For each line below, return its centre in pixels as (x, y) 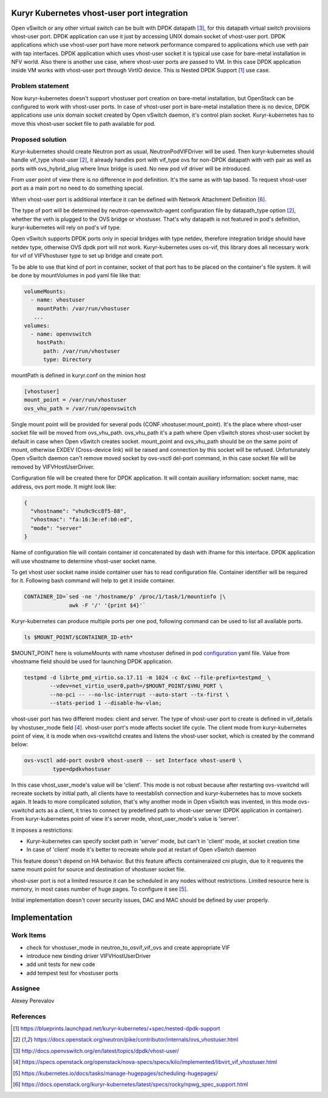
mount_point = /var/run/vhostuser (75, 400)
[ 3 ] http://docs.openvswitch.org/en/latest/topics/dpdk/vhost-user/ (96, 1051)
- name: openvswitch (61, 334)
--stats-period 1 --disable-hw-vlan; (106, 703)
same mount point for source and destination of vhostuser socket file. (98, 869)
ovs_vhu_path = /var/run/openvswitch (80, 408)
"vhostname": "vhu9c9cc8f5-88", (79, 511)
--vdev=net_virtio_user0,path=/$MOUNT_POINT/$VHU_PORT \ (136, 686)
